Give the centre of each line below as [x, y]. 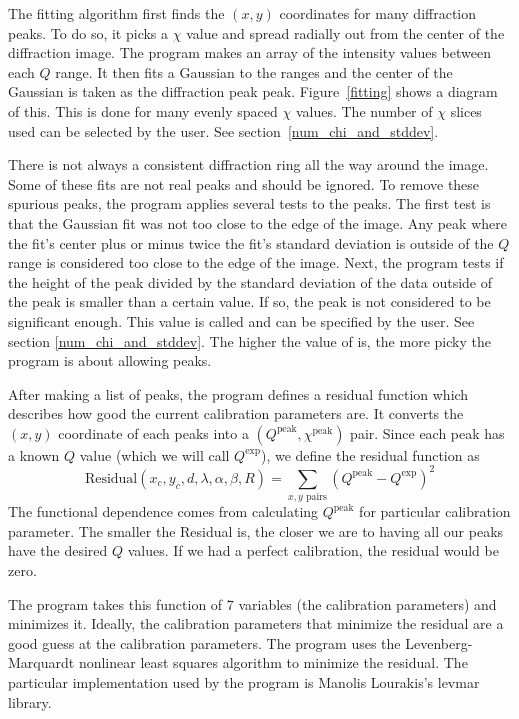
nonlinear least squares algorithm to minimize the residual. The [273, 662]
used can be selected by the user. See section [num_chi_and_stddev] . [223, 130]
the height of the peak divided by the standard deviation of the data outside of [250, 281]
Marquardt [41, 662]
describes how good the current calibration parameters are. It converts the [236, 413]
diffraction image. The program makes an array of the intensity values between [249, 52]
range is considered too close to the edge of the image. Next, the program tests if [256, 262]
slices [466, 110]
